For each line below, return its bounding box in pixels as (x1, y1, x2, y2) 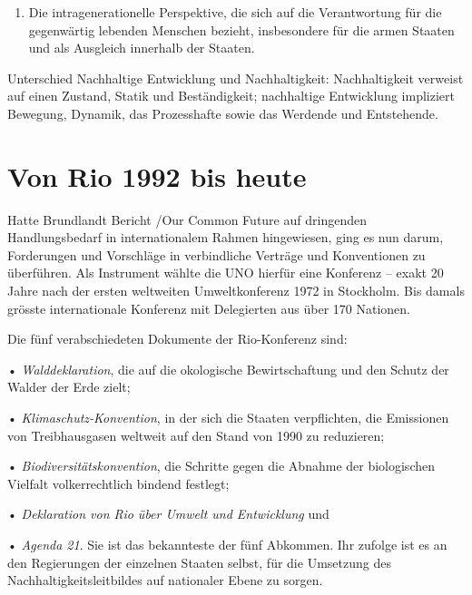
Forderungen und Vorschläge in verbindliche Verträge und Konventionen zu (7, 245, 426, 264)
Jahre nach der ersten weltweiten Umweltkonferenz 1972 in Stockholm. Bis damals (7, 281, 465, 300)
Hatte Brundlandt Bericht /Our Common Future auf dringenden (7, 210, 367, 229)
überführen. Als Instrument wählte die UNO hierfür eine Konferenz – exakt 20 (7, 263, 444, 282)
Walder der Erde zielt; (7, 377, 131, 396)
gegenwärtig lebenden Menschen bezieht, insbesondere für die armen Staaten (28, 20, 455, 39)
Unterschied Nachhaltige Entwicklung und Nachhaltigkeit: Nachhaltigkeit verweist (7, 68, 464, 87)
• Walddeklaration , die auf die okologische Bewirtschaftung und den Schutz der (7, 359, 449, 378)
